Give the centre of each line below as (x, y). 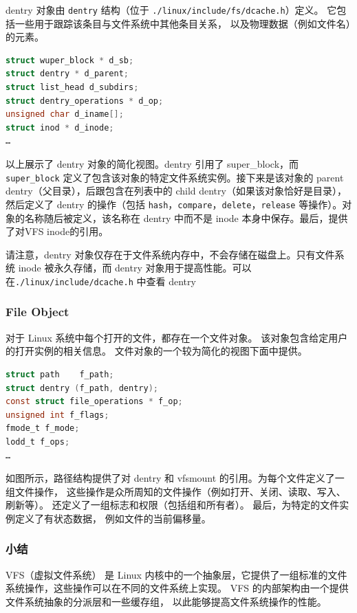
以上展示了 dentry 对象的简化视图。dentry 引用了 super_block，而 (152, 164)
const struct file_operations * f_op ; (94, 402)
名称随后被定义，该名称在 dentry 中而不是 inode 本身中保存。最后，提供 (186, 218)
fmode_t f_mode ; (43, 428)
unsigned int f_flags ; (57, 415)
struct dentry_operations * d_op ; (85, 101)
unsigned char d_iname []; (65, 114)
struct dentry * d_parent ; (67, 74)
